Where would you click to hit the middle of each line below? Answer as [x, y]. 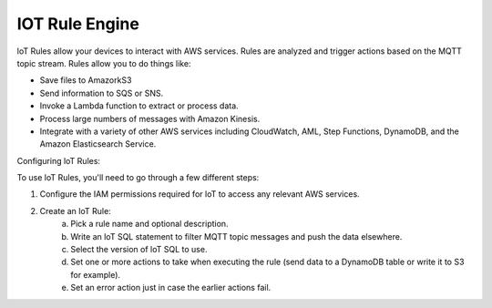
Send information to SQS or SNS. [102, 93]
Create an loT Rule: [75, 210]
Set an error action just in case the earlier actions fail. [171, 288]
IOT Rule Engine [78, 24]
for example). [96, 274]
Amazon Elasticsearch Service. [98, 144]
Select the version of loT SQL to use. [139, 250]
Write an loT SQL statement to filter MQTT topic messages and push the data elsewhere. [236, 236]
